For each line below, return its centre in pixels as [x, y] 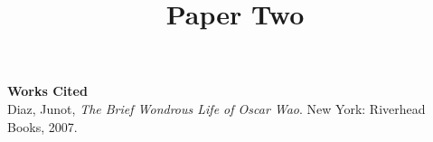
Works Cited [47, 91]
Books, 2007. [42, 126]
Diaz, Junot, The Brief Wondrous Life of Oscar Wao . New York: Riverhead [216, 108]
